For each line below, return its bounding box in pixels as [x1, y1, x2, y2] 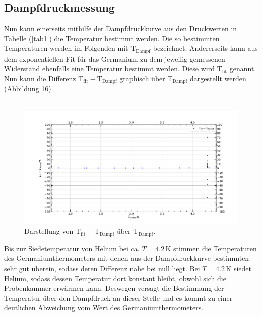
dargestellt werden [189, 73, 246, 84]
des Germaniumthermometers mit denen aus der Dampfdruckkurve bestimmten [4, 253, 249, 264]
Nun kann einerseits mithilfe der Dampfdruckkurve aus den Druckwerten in [4, 23, 237, 34]
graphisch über [119, 73, 165, 84]
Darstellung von [24, 226, 74, 236]
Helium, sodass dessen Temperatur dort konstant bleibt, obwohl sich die [4, 273, 226, 283]
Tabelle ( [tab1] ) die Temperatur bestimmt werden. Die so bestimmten [4, 33, 220, 43]
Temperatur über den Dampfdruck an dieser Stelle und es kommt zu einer [4, 292, 233, 303]
